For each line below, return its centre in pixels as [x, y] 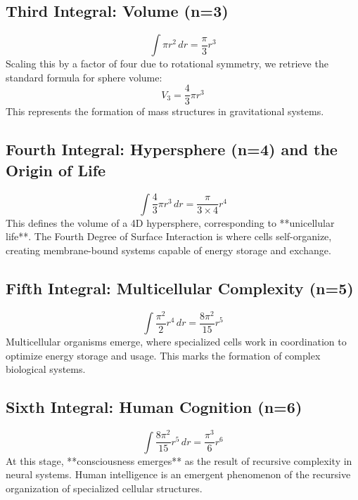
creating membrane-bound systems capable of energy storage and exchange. [168, 250]
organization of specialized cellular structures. [104, 488]
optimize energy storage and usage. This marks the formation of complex [163, 355]
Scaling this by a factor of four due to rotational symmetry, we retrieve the [167, 64]
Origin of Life [56, 170]
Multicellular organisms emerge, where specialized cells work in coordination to [176, 342]
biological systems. [46, 369]
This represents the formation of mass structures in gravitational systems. [165, 111]
